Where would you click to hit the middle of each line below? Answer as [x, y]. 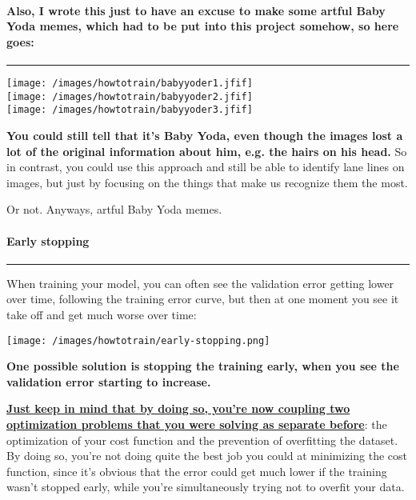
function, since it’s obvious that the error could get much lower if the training [197, 471]
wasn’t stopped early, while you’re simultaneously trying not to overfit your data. [206, 487]
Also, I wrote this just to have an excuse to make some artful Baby [196, 10]
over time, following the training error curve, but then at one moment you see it [203, 299]
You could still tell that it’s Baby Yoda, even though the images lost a [205, 135]
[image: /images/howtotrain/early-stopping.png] [138, 340]
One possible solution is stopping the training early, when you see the [203, 366]
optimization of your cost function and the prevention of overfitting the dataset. [202, 440]
